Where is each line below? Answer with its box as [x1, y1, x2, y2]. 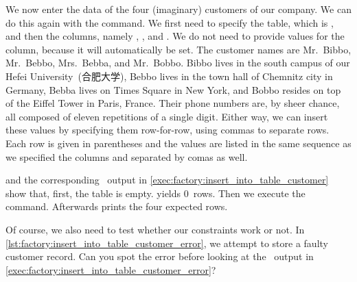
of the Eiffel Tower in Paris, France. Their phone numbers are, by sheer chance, [5, 96, 340, 110]
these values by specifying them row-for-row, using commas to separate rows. [5, 123, 330, 137]
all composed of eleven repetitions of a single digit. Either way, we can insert [5, 109, 328, 123]
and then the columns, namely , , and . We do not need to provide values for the [5, 29, 345, 43]
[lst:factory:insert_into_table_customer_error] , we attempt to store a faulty [5, 235, 328, 250]
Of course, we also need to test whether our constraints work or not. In [5, 222, 305, 236]
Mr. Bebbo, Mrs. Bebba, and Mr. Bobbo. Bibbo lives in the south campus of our [5, 55, 350, 70]
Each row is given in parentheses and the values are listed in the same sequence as [5, 136, 352, 150]
